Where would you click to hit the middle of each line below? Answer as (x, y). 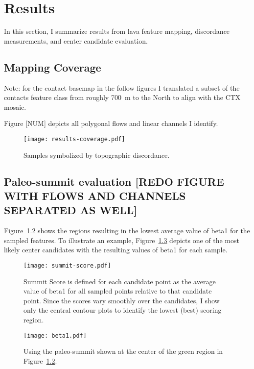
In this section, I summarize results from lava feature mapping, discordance (117, 31)
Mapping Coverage (53, 67)
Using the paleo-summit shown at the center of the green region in (123, 351)
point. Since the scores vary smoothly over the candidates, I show (122, 300)
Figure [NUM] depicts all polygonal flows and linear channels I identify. (111, 123)
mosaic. (15, 107)
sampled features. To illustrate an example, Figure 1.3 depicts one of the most (122, 240)
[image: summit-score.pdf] (67, 265)
